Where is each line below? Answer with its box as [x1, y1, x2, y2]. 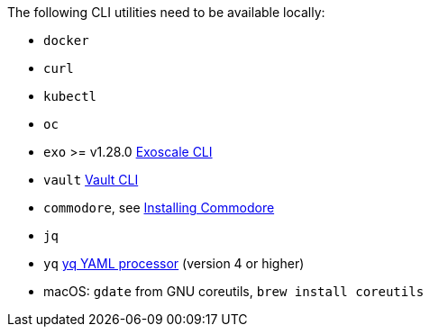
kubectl [43, 89, 97, 104]
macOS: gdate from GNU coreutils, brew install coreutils [43, 284, 425, 299]
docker [43, 33, 89, 48]
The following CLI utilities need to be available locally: [7, 5, 325, 20]
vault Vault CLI [43, 172, 139, 187]
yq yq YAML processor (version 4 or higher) [43, 256, 305, 271]
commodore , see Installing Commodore [43, 200, 275, 215]
